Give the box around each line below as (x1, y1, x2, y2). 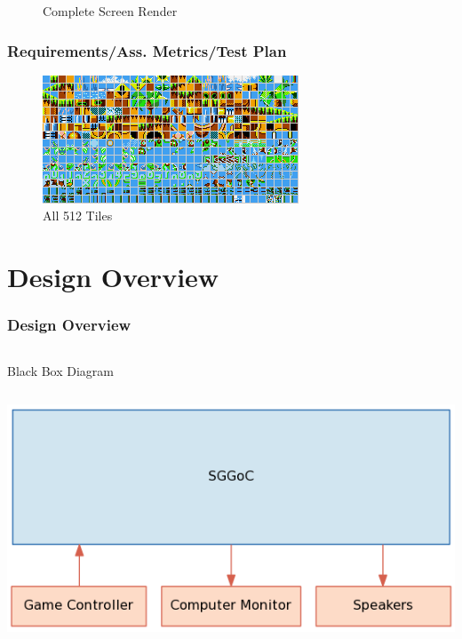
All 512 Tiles (43, 206, 113, 225)
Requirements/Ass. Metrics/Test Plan (7, 39, 287, 61)
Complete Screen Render (43, 2, 178, 20)
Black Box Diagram (7, 361, 114, 379)
